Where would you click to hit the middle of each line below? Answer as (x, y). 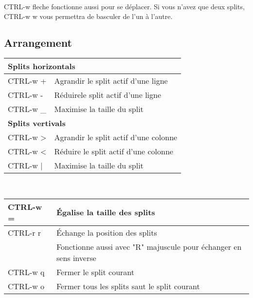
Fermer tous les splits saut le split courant (128, 286)
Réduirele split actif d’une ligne (108, 95)
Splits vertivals (37, 123)
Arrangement (38, 42)
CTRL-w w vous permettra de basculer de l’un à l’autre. (88, 16)
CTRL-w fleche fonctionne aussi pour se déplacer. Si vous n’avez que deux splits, (124, 6)
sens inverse (76, 258)
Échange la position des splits (107, 232)
